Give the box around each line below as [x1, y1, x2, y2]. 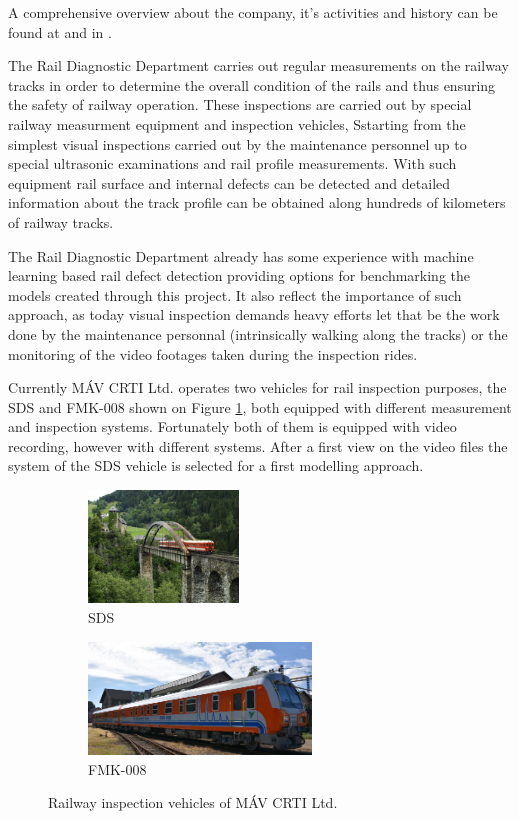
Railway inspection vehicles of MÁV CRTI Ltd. [48, 792, 338, 813]
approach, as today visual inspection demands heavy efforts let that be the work [8, 304, 500, 325]
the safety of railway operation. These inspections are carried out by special [8, 94, 472, 115]
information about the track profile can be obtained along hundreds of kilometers [8, 192, 506, 213]
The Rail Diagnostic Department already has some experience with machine [8, 245, 474, 266]
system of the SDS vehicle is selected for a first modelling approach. [8, 455, 424, 476]
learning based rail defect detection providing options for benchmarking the [8, 265, 471, 286]
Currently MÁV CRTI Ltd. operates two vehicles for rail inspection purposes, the [8, 377, 507, 398]
